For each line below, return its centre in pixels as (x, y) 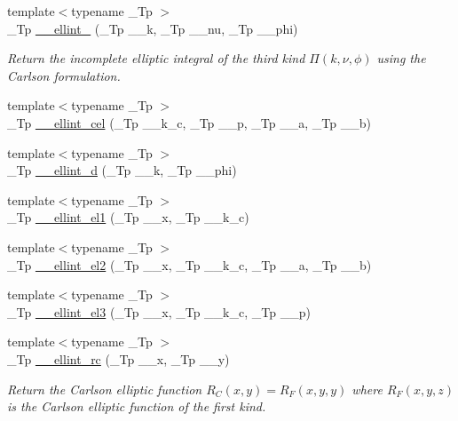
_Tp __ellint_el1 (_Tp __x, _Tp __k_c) (128, 217)
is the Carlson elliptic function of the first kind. (137, 406)
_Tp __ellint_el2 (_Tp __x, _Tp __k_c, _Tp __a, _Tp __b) (190, 264)
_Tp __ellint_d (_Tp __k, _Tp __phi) (122, 170)
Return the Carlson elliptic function (105, 389)
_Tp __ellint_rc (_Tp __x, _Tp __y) (118, 358)
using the (401, 58)
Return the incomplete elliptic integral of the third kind (156, 58)
